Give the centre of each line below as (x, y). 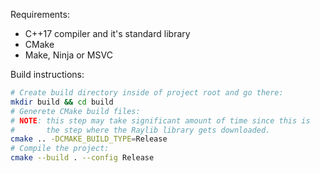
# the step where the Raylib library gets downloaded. (140, 130)
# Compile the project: (60, 149)
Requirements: (40, 14)
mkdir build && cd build (62, 102)
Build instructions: (47, 74)
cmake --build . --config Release (82, 158)
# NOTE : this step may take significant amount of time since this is (160, 120)
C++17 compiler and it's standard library (107, 33)
